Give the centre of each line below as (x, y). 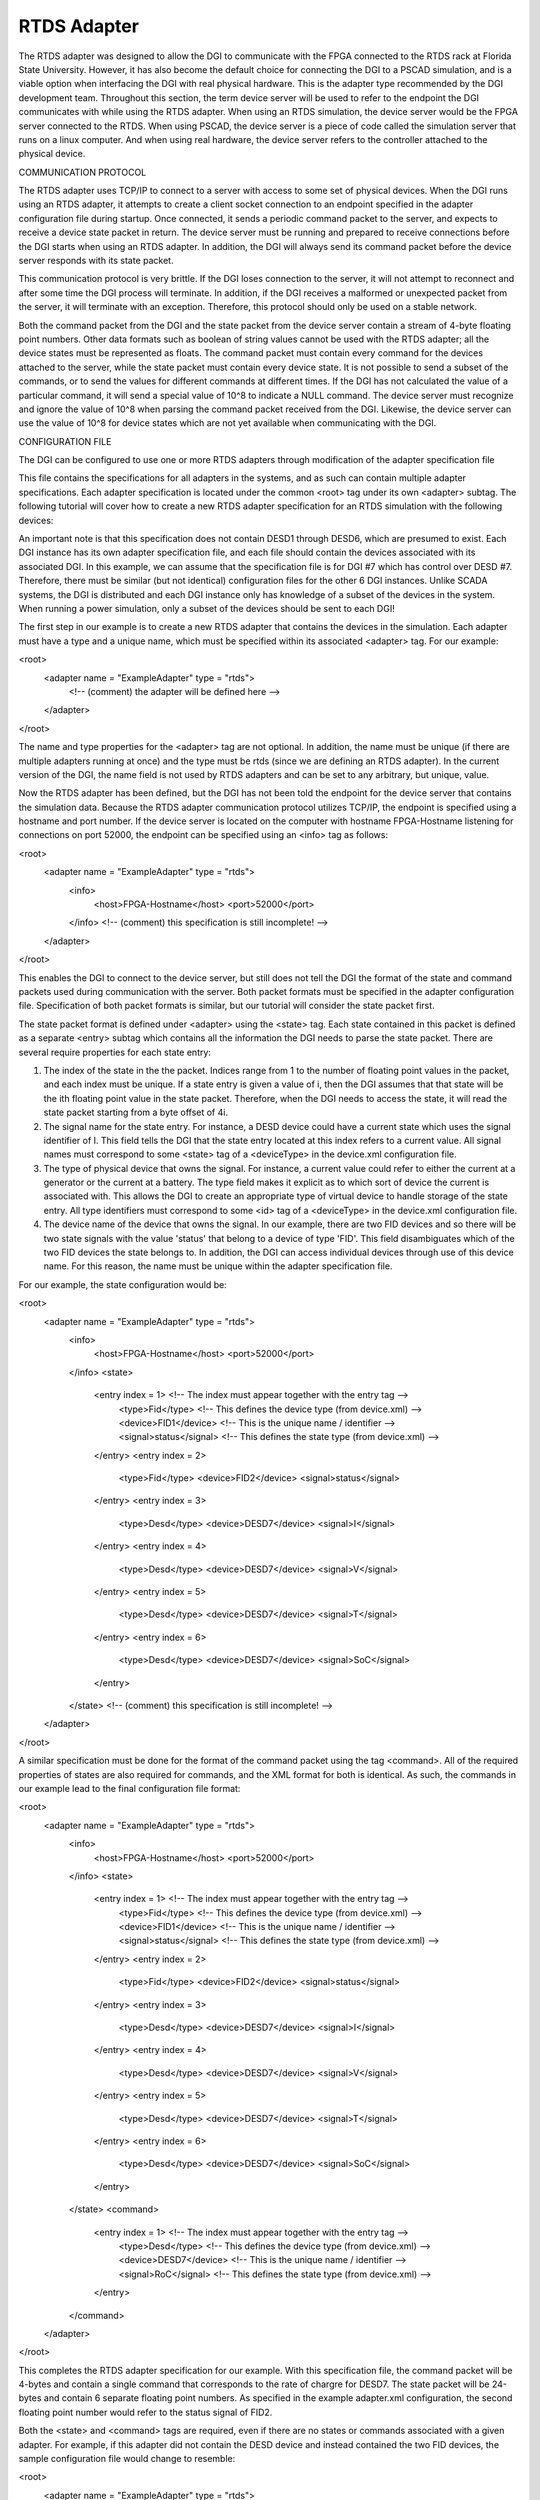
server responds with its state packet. (96, 261)
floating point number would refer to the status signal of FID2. (145, 2412)
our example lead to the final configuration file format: (129, 1788)
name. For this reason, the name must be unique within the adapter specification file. (218, 1266)
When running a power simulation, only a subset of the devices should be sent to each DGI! (206, 608)
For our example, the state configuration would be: (122, 1284)
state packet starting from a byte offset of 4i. (136, 1112)
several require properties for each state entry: (115, 1052)
